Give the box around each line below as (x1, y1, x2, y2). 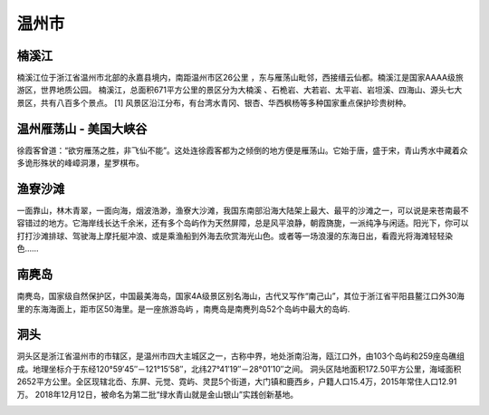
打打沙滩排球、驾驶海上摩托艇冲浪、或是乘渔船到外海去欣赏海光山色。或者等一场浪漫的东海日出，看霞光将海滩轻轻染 (16, 230, 453, 241)
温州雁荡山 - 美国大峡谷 (16, 121, 148, 136)
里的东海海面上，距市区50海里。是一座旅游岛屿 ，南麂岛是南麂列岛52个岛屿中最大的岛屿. (16, 304, 350, 314)
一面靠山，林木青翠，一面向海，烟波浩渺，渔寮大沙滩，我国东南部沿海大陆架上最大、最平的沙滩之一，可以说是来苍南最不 (16, 205, 469, 217)
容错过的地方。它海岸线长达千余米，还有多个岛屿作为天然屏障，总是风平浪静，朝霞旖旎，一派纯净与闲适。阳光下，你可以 (16, 217, 469, 228)
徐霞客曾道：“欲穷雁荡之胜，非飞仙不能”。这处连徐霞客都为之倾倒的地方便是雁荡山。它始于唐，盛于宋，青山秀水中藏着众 (16, 145, 468, 156)
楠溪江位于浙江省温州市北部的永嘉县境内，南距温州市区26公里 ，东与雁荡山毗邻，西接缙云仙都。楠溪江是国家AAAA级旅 (16, 72, 464, 83)
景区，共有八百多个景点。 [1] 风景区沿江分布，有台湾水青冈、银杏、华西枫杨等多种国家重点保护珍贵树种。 (16, 97, 411, 108)
